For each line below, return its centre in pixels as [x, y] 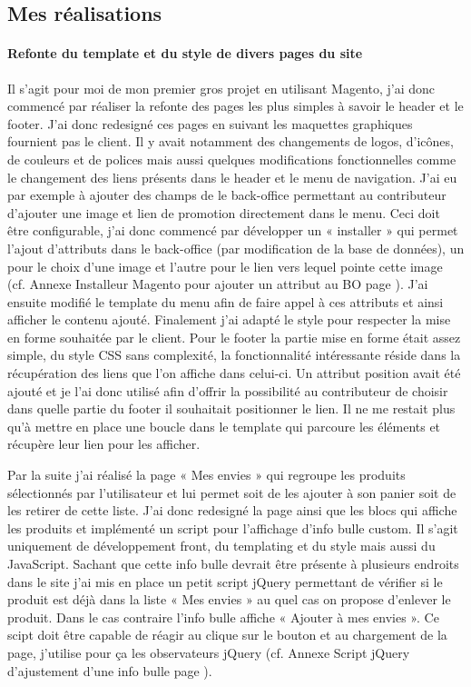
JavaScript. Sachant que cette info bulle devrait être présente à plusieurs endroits [233, 564]
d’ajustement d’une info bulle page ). [110, 670]
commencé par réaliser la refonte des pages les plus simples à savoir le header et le [235, 106]
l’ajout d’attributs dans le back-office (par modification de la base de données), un [236, 248]
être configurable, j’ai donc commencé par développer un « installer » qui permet [233, 230]
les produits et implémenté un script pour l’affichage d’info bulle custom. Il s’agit [233, 528]
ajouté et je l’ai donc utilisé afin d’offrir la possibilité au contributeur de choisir [228, 390]
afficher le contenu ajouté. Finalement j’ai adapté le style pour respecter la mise [229, 319]
